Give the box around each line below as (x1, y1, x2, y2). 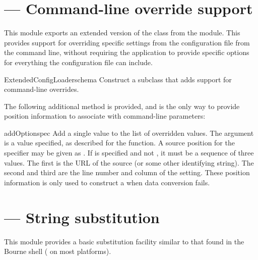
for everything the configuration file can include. (4, 57, 153, 67)
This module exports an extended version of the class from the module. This (4, 27, 240, 38)
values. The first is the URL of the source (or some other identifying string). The (4, 157, 254, 168)
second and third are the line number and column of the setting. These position (4, 167, 250, 178)
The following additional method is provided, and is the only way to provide (4, 100, 240, 111)
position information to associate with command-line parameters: (4, 111, 206, 121)
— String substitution (4, 206, 160, 227)
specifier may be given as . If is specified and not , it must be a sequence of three (4, 147, 254, 158)
